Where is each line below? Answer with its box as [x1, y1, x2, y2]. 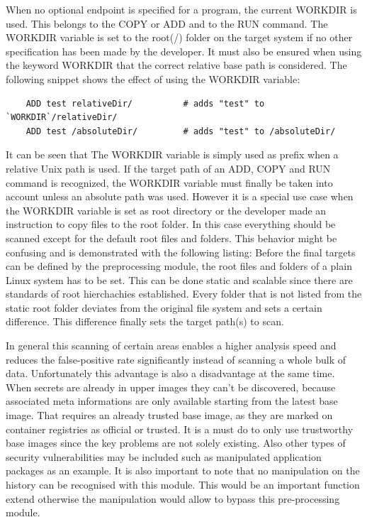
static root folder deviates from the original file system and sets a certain [6, 300, 322, 315]
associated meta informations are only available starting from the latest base [6, 393, 338, 408]
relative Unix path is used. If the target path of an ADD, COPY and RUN [6, 161, 331, 175]
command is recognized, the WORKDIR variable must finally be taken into [6, 175, 333, 190]
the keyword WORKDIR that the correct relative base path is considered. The [6, 58, 347, 72]
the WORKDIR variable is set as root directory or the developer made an [6, 202, 327, 217]
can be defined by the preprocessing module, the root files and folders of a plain [6, 259, 352, 273]
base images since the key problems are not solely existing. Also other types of [6, 435, 346, 450]
